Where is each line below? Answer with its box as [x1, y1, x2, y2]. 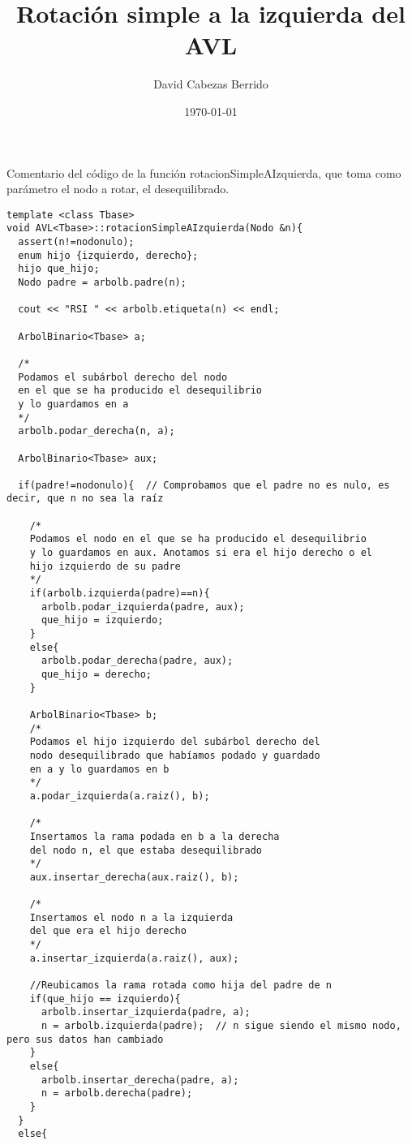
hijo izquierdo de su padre [29, 560, 181, 572]
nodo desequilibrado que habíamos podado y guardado [29, 749, 320, 761]
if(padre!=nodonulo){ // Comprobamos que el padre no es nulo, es [18, 479, 390, 491]
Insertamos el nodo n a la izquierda [29, 911, 234, 923]
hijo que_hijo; [18, 263, 100, 275]
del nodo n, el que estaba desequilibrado [29, 844, 262, 856]
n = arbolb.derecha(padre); [41, 1087, 193, 1100]
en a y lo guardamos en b [29, 763, 170, 775]
